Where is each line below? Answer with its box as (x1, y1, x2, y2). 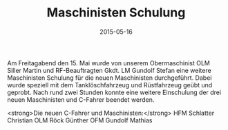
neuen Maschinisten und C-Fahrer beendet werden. (7, 95, 155, 104)
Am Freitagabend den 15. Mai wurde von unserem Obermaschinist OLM (7, 58, 211, 67)
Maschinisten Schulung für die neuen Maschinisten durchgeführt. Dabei (7, 74, 212, 82)
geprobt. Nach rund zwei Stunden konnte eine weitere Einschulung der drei (7, 88, 222, 96)
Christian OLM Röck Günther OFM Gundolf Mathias (7, 116, 153, 124)
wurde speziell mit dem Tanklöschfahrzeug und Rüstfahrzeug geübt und (7, 80, 213, 89)
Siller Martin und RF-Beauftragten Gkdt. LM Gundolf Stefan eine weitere (7, 66, 212, 74)
